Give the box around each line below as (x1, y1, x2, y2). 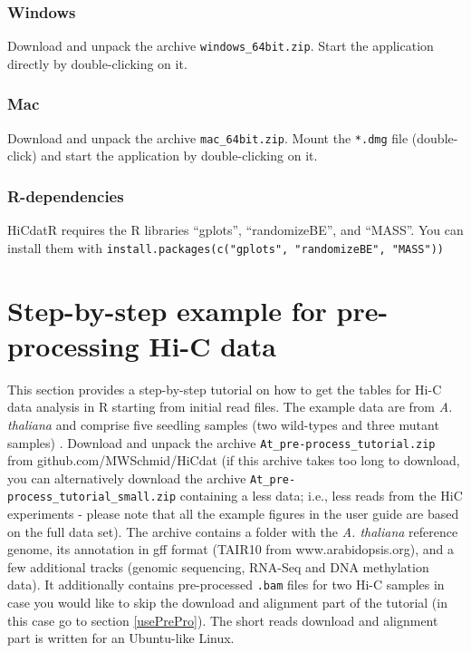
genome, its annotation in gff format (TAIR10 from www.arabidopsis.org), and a (7, 540, 454, 559)
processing (7, 326, 139, 364)
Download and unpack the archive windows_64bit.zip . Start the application (7, 36, 434, 55)
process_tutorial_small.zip (7, 491, 177, 504)
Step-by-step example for (7, 291, 327, 328)
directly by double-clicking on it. (7, 54, 187, 73)
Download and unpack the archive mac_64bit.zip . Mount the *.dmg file (7, 128, 409, 147)
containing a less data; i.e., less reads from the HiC (179, 486, 463, 505)
